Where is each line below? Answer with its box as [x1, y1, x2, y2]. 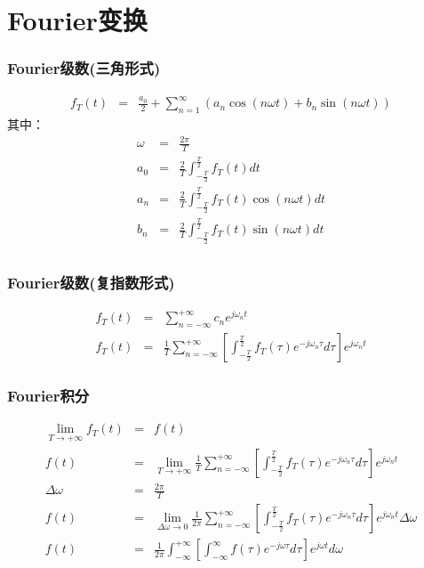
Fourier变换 [7, 2, 148, 38]
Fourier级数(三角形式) [7, 57, 161, 79]
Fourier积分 [7, 385, 90, 407]
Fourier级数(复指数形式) [7, 271, 175, 293]
